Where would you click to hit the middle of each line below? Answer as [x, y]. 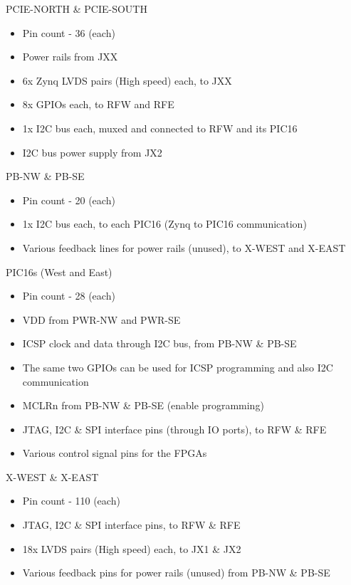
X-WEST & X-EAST [52, 476]
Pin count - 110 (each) [71, 501]
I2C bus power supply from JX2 [92, 152]
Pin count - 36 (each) [69, 32]
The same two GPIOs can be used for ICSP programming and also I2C [178, 367]
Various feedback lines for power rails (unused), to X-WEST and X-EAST [184, 247]
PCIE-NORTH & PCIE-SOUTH [77, 9]
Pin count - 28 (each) [69, 296]
